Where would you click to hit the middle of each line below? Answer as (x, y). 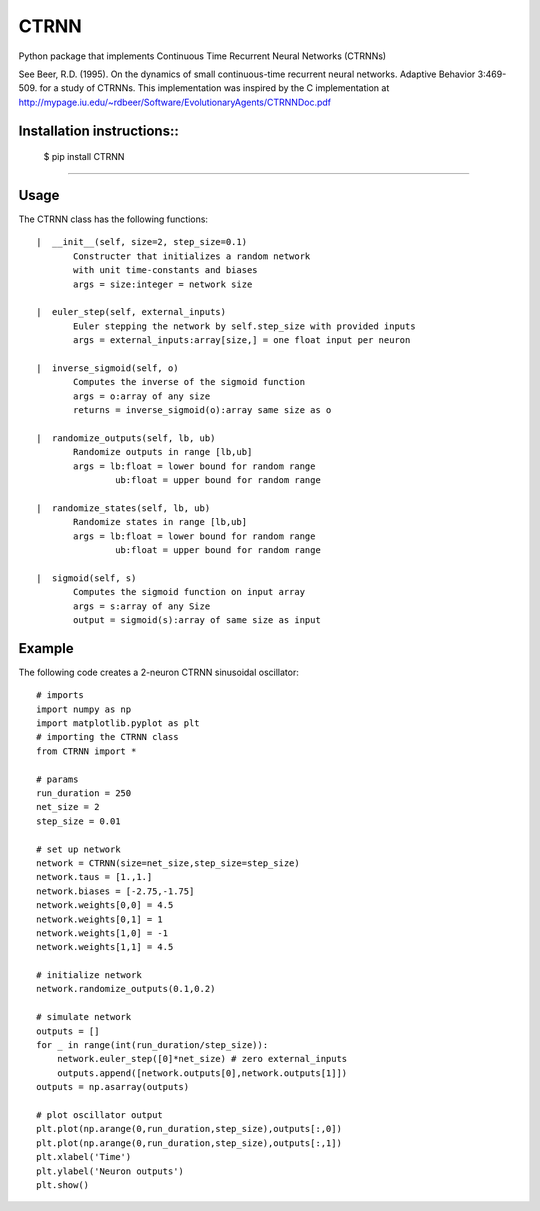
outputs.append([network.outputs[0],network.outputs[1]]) (202, 1073)
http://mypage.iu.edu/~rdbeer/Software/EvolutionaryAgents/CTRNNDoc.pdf (175, 102)
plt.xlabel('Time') (84, 1157)
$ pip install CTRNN (84, 157)
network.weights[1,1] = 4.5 (105, 947)
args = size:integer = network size (163, 284)
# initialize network (89, 975)
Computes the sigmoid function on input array (189, 592)
